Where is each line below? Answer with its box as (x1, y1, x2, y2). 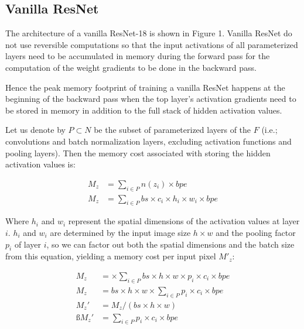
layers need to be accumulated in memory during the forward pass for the (5, 50, 270, 62)
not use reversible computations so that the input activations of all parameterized (5, 38, 298, 50)
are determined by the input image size (50, 226, 191, 238)
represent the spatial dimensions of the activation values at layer (68, 215, 300, 227)
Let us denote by (5, 124, 66, 136)
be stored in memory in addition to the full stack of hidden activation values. (5, 104, 282, 116)
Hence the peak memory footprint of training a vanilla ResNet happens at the (5, 81, 285, 93)
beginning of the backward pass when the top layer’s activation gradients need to (5, 92, 296, 105)
